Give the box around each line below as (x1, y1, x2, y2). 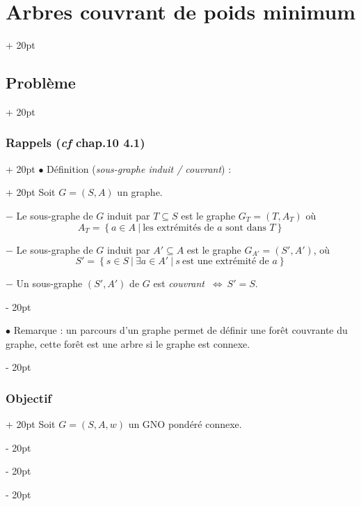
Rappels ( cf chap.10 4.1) (6, 134, 145, 151)
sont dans (225, 222, 266, 233)
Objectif (6, 390, 52, 406)
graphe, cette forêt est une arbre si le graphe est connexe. (6, 336, 250, 351)
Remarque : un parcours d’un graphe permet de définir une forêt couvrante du (13, 323, 348, 337)
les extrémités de (143, 222, 214, 233)
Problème (6, 72, 76, 93)
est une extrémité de (182, 256, 269, 267)
